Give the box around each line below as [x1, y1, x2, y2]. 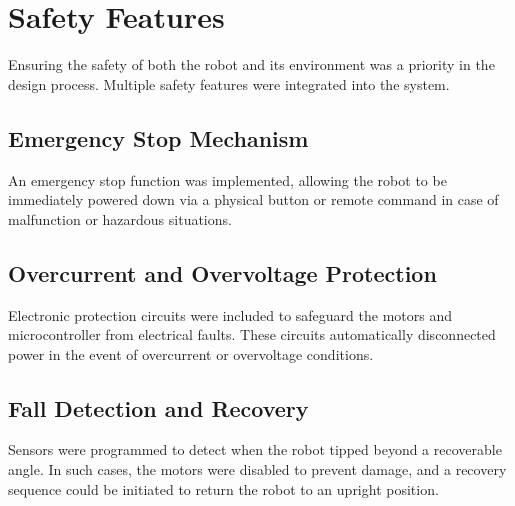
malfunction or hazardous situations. [8, 208, 232, 229]
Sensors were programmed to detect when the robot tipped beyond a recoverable [8, 439, 502, 460]
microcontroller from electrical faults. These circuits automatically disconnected [8, 324, 496, 345]
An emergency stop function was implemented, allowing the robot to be [8, 169, 447, 190]
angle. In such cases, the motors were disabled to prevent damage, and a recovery [8, 459, 507, 480]
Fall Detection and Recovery [8, 392, 309, 423]
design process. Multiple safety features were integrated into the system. [8, 73, 450, 94]
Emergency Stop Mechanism [8, 122, 309, 153]
